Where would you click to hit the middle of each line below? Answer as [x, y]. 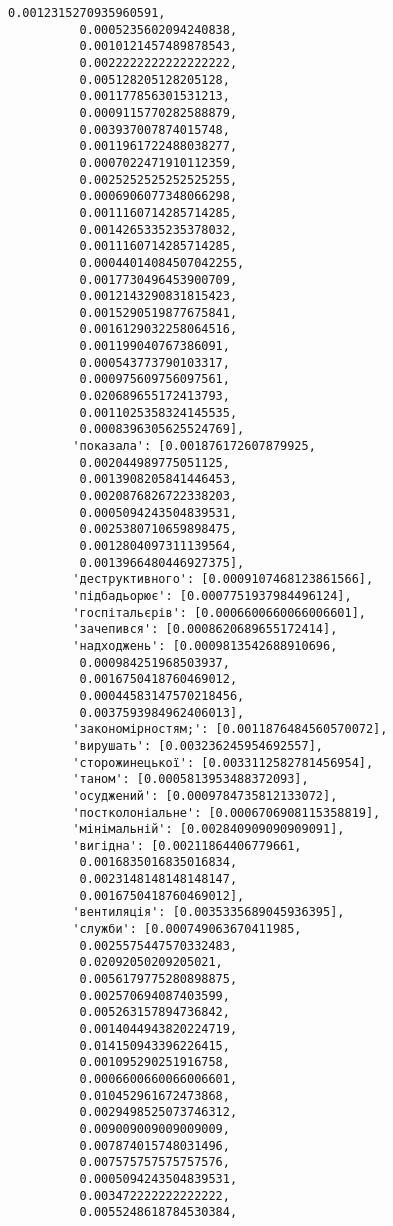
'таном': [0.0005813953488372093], [190, 779]
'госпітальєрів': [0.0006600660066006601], [219, 612]
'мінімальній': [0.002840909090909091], [208, 829]
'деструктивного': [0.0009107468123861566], [223, 579]
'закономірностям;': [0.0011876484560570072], [230, 729]
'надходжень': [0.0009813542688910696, [205, 645]
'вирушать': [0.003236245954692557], [197, 745]
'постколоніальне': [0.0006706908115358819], [226, 812]
